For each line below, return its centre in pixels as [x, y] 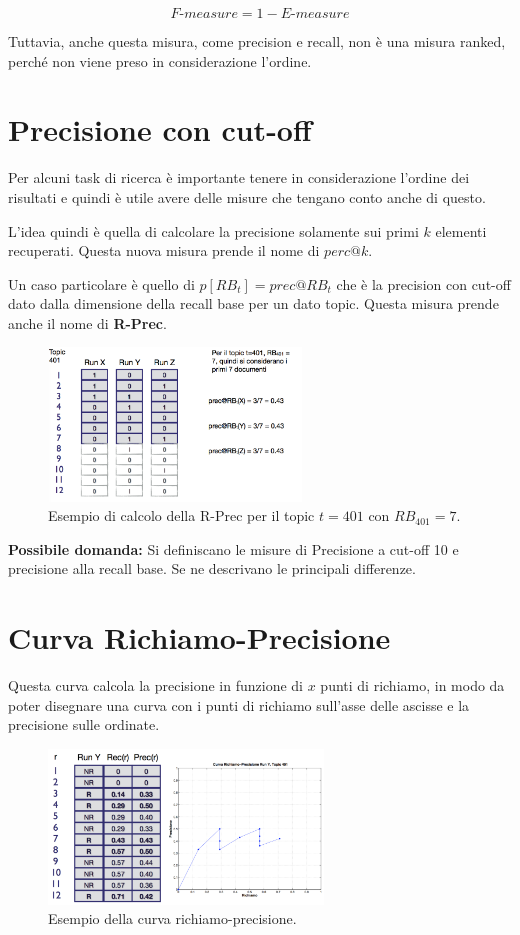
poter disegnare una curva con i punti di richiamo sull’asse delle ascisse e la [239, 704]
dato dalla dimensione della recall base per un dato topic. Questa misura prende [253, 303]
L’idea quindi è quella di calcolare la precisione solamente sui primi [213, 230]
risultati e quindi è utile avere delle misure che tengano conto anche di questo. [247, 196]
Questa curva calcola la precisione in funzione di [156, 685]
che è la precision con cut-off [423, 283]
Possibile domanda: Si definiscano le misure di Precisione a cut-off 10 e [233, 548]
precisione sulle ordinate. [84, 724]
